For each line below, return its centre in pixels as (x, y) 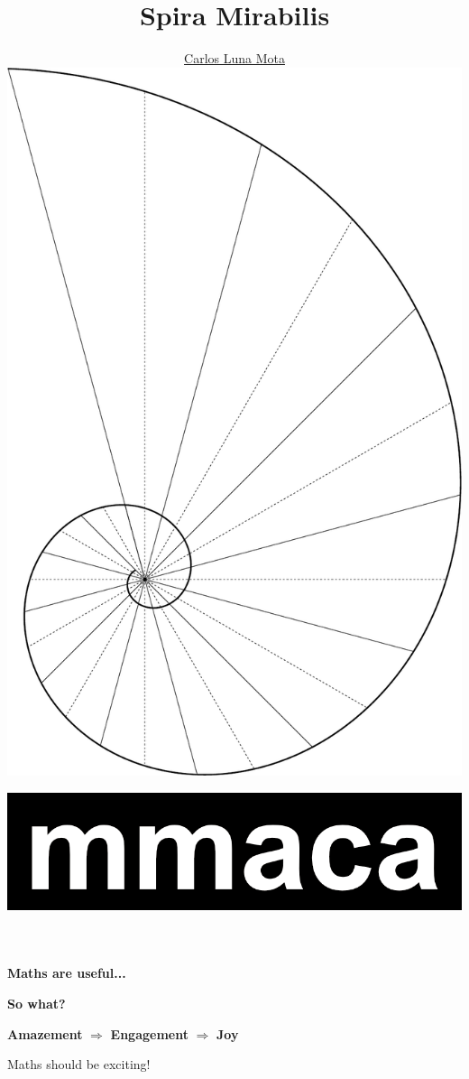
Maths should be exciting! (79, 1064)
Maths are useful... (67, 973)
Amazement (45, 1033)
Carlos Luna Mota (234, 58)
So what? (37, 1004)
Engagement (149, 1033)
